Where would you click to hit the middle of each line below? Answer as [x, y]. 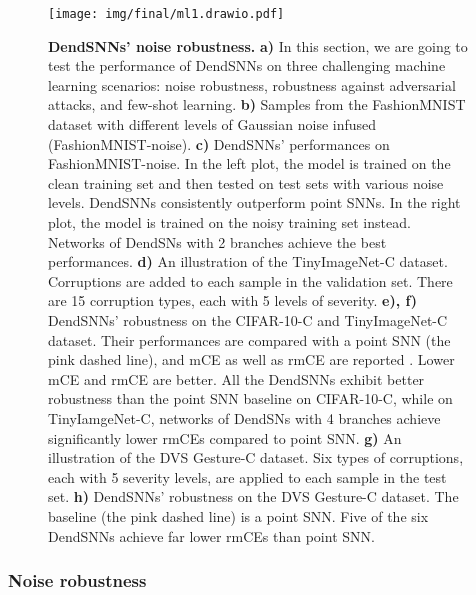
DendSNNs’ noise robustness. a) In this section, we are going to [258, 45]
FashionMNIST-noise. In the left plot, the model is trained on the [249, 163]
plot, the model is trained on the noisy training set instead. [229, 222]
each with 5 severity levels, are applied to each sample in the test [247, 476]
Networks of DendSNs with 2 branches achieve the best [217, 241]
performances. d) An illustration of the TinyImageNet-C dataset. [248, 261]
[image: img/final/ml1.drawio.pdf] [166, 14]
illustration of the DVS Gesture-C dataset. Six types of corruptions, [256, 457]
